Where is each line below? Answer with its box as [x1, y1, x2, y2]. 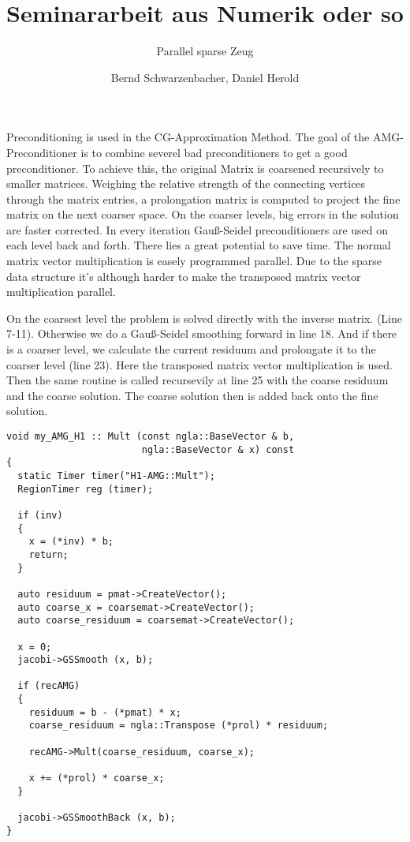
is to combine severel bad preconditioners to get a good [80, 144, 348, 160]
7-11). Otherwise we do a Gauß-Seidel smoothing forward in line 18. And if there [6, 325, 397, 342]
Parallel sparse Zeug [156, 43, 254, 59]
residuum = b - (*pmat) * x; [28, 706, 181, 718]
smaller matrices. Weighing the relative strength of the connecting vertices [6, 175, 366, 192]
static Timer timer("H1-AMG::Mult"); [17, 470, 215, 481]
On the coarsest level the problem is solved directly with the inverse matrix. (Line [6, 309, 403, 326]
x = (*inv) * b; [28, 536, 114, 548]
